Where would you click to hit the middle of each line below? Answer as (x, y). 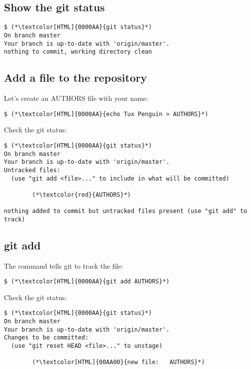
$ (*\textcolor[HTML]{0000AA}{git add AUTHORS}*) (87, 282)
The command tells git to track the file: (63, 265)
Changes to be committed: (46, 338)
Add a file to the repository (76, 77)
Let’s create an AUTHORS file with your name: (76, 98)
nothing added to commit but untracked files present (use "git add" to (125, 211)
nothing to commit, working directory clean (78, 52)
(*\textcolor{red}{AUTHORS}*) (81, 195)
